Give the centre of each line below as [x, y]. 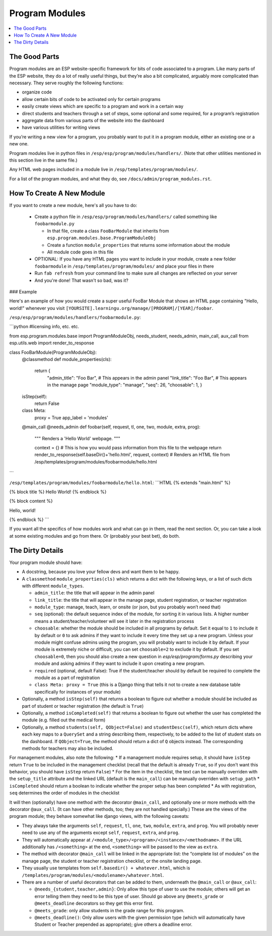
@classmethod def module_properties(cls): [67, 359]
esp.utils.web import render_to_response [52, 343]
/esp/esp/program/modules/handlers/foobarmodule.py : [75, 318]
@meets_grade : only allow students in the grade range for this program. [110, 910]
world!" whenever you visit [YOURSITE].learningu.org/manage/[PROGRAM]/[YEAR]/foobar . [111, 308]
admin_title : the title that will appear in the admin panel [94, 593]
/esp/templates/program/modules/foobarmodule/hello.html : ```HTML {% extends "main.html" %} [120, 483]
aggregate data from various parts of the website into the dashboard [93, 120]
